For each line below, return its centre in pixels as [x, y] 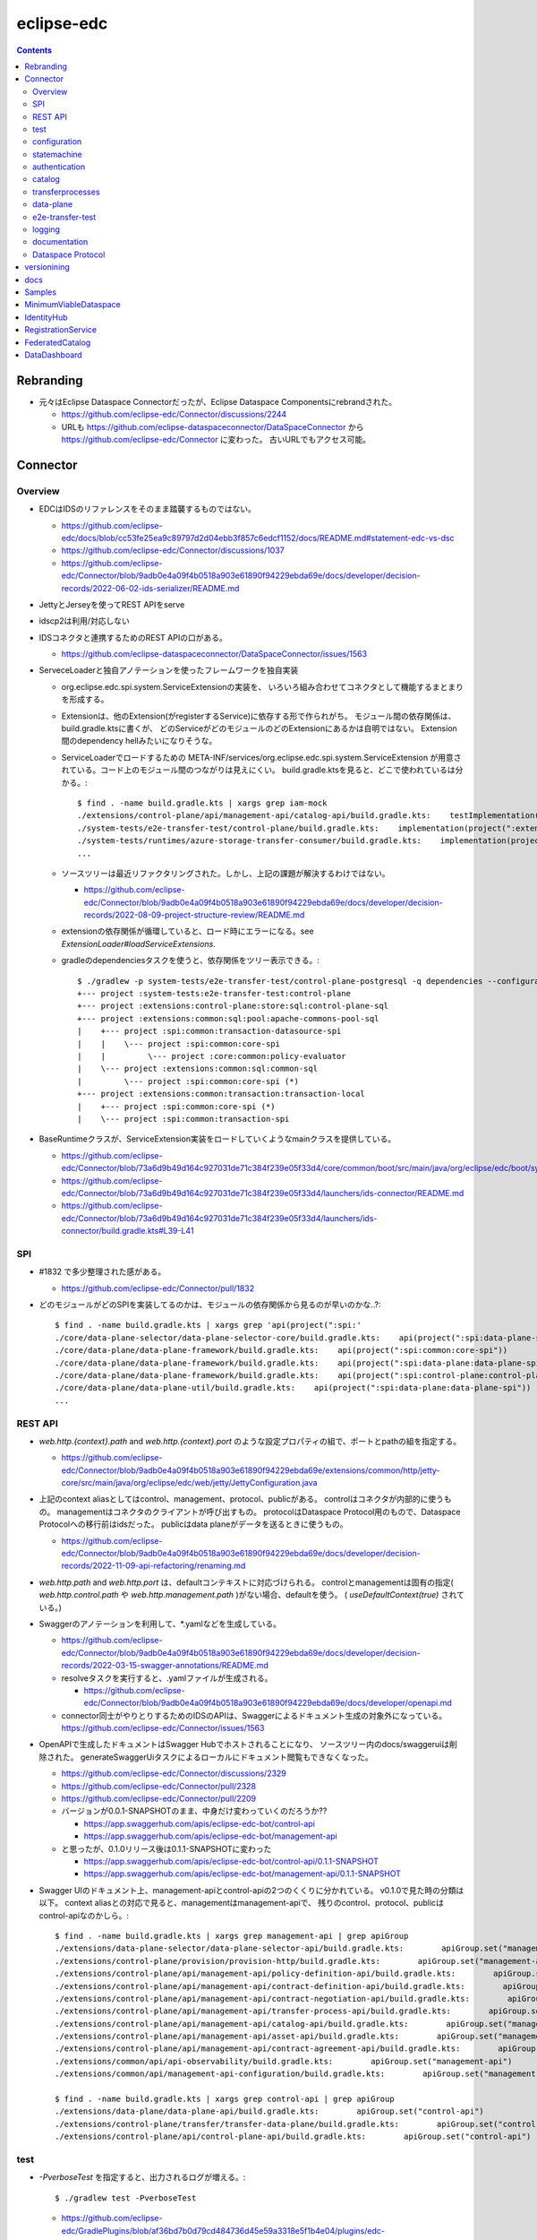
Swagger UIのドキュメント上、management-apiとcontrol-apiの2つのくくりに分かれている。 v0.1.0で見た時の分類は [251, 1890]
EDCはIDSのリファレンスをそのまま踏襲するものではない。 [148, 509]
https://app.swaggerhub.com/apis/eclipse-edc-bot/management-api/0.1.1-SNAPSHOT [243, 1874]
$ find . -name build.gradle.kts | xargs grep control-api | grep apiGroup [225, 2099]
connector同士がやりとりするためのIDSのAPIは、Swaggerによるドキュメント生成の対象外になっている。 [254, 1715]
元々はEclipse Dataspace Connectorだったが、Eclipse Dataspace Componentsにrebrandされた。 [218, 401]
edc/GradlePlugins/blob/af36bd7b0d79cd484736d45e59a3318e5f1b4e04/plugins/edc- [223, 2230]
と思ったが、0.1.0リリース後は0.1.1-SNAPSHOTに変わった [166, 1848]
